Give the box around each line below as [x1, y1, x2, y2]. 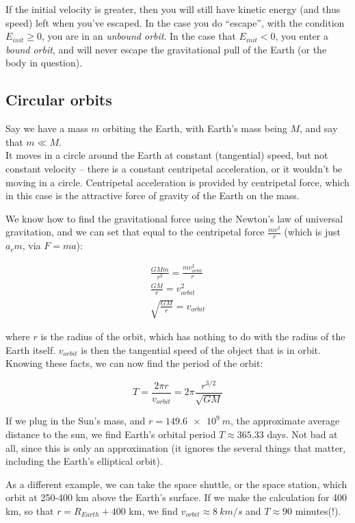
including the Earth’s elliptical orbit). [5, 454, 163, 468]
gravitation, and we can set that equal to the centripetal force [5, 225, 265, 239]
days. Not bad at [267, 426, 338, 441]
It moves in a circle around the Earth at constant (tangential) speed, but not [5, 148, 328, 162]
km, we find [129, 503, 178, 518]
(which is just [284, 225, 341, 239]
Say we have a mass [5, 121, 88, 136]
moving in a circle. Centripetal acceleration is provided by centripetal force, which [5, 175, 350, 189]
